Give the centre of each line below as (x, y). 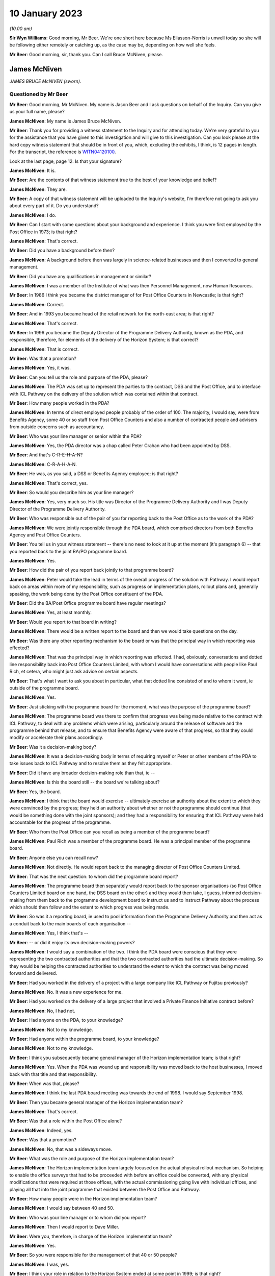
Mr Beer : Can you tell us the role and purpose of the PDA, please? (78, 377)
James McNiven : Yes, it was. (40, 368)
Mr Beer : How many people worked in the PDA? (59, 403)
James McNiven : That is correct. (44, 349)
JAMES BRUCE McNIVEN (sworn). (45, 81)
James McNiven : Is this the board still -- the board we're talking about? (85, 782)
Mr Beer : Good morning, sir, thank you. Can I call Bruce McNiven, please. (86, 54)
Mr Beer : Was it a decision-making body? (53, 747)
